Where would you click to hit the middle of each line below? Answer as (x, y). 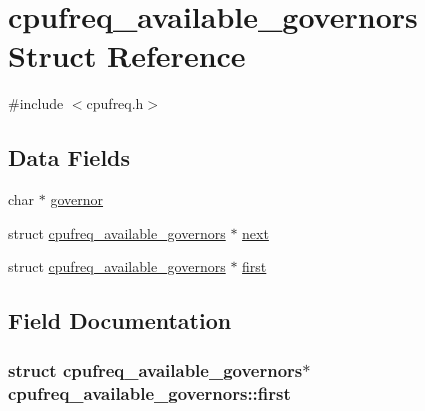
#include (36, 103)
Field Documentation (120, 320)
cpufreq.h (115, 103)
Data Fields (69, 157)
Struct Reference (127, 55)
